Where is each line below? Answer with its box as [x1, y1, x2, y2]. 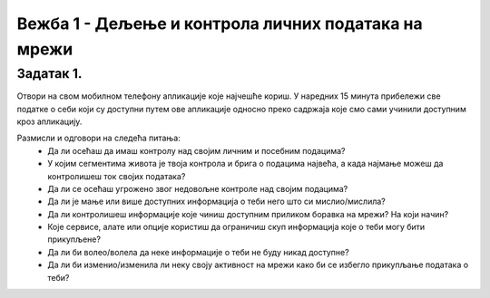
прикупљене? [47, 234, 102, 245]
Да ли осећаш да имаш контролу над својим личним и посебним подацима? [47, 145, 346, 156]
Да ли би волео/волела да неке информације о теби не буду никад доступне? [47, 246, 349, 257]
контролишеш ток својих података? [47, 170, 186, 181]
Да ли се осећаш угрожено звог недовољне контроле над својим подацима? [47, 183, 348, 194]
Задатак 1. [16, 65, 83, 82]
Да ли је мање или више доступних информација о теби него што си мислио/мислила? [47, 196, 386, 207]
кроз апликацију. [16, 116, 83, 127]
